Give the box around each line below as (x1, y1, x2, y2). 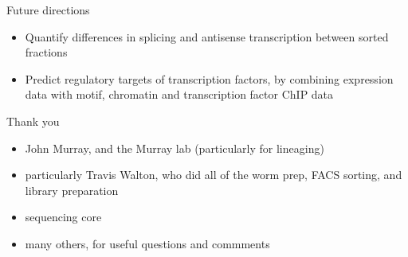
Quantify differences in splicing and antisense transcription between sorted (25, 28, 389, 45)
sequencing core (25, 208, 102, 225)
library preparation (25, 181, 119, 198)
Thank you (6, 112, 60, 129)
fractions (25, 44, 68, 60)
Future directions (6, 2, 90, 18)
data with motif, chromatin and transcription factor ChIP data (25, 86, 334, 103)
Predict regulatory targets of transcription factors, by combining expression (25, 70, 394, 87)
